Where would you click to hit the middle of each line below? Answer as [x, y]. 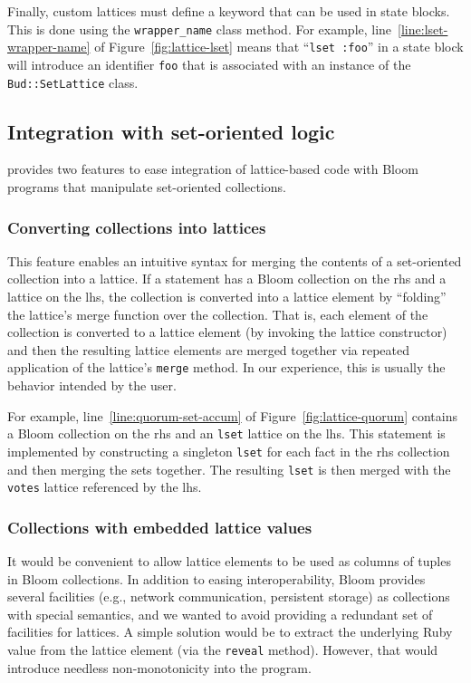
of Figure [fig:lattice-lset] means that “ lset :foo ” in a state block [279, 47]
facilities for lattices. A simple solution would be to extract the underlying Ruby [230, 632]
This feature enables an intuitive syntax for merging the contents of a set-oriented [235, 260]
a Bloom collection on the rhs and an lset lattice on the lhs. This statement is [226, 433]
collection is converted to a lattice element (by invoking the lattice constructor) [227, 332]
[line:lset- [423, 29]
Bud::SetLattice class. [73, 82]
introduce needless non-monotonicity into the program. [159, 667]
